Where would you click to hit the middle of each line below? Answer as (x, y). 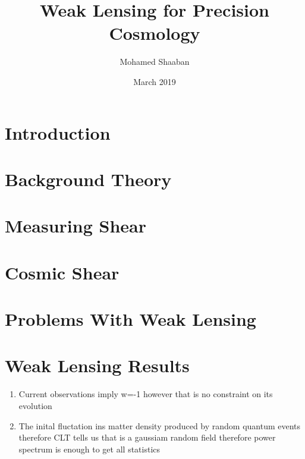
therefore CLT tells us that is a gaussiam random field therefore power (147, 437)
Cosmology (155, 33)
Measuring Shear (76, 226)
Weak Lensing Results (97, 365)
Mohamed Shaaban (155, 62)
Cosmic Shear (62, 272)
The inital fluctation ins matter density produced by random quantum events (160, 425)
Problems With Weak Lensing (131, 319)
